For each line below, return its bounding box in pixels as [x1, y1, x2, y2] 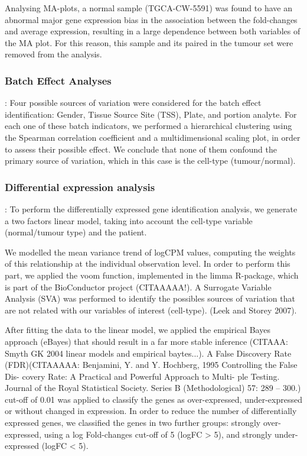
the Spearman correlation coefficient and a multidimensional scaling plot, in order [5, 131, 301, 143]
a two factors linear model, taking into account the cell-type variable [5, 214, 253, 227]
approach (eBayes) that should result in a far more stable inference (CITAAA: [5, 335, 288, 347]
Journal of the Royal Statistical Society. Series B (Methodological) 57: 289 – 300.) [5, 381, 301, 394]
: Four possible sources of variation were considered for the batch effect [5, 96, 262, 109]
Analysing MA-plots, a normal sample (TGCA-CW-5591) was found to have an [5, 2, 292, 14]
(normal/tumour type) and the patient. [5, 226, 147, 238]
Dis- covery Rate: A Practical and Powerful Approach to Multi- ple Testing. [5, 370, 280, 382]
